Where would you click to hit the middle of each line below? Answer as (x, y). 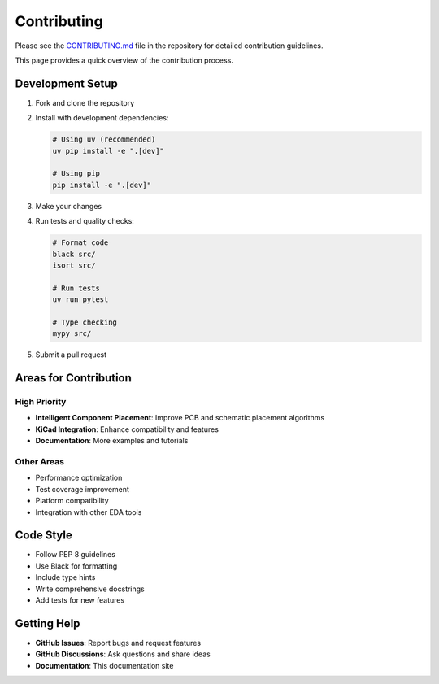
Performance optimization (79, 478)
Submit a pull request (71, 355)
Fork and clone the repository (85, 102)
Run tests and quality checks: (85, 221)
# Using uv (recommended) (104, 139)
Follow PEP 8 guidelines (75, 555)
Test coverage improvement (83, 489)
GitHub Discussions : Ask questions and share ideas (123, 654)
